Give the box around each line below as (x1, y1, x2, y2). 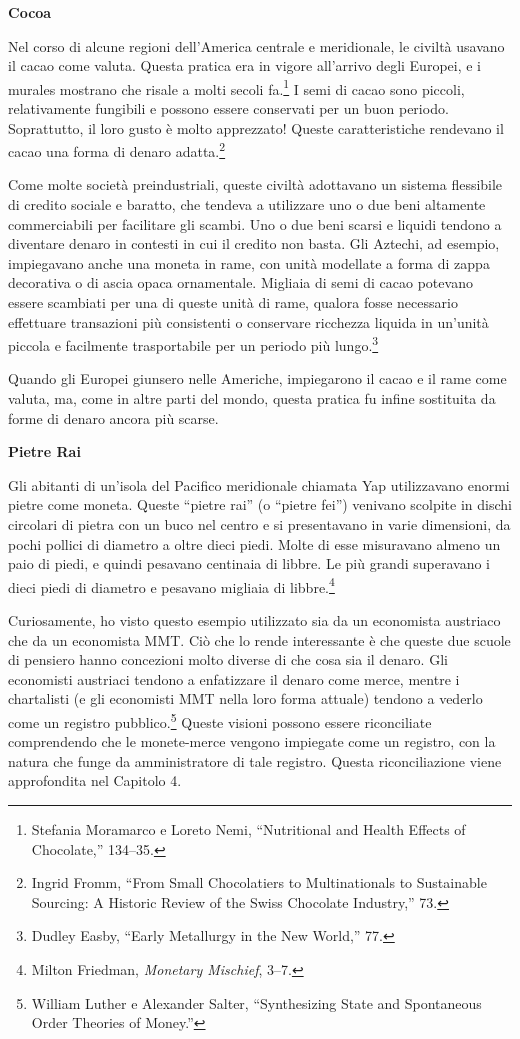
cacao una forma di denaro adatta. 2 (8, 138, 226, 161)
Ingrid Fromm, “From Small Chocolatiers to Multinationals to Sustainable (31, 872, 487, 893)
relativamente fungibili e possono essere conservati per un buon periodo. (8, 98, 449, 119)
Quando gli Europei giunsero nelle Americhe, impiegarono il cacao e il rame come (8, 368, 507, 389)
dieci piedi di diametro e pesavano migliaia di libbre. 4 (8, 573, 335, 597)
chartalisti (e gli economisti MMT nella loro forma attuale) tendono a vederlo (8, 688, 483, 709)
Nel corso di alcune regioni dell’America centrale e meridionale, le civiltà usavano (8, 35, 505, 56)
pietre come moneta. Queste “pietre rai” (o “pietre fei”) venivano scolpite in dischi (8, 494, 512, 515)
